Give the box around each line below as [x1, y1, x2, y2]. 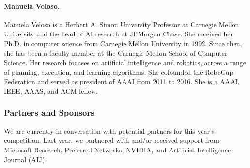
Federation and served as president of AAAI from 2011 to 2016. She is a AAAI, [4, 76, 240, 86]
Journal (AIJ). [4, 154, 47, 164]
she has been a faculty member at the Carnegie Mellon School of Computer [4, 48, 228, 58]
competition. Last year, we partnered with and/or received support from [4, 135, 219, 145]
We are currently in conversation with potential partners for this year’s [4, 125, 215, 135]
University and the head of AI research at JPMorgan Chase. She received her [4, 29, 233, 39]
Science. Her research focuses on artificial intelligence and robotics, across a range [4, 57, 247, 67]
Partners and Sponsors [4, 106, 94, 118]
